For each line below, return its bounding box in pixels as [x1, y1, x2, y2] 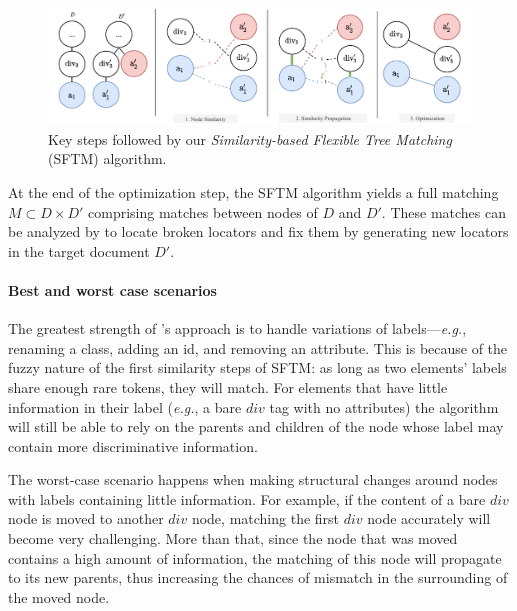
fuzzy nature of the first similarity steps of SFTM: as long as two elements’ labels [8, 357, 507, 378]
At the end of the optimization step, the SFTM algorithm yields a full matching [8, 181, 499, 202]
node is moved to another [8, 508, 164, 529]
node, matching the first [191, 508, 340, 529]
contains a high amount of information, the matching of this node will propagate [8, 547, 502, 568]
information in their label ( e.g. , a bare [8, 396, 242, 417]
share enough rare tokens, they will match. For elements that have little [8, 376, 448, 397]
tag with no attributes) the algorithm [269, 396, 499, 417]
